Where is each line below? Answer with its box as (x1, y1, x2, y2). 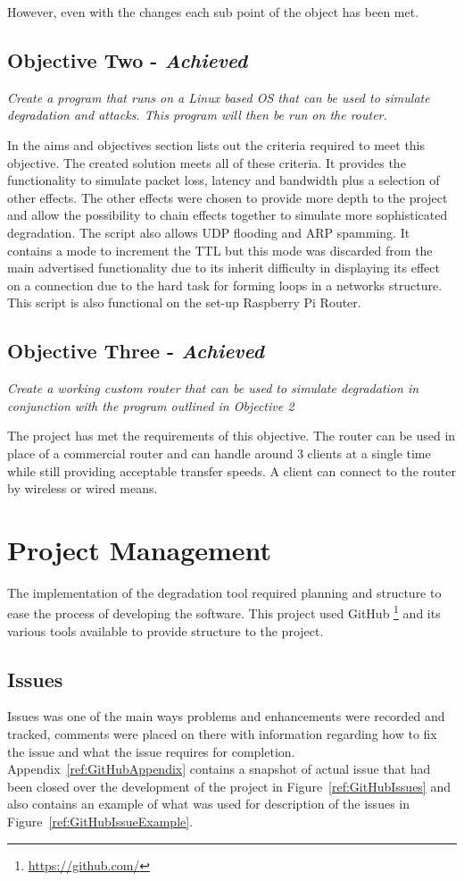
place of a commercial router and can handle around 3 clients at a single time (7, 443, 431, 462)
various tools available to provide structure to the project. (7, 621, 324, 640)
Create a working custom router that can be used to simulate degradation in (7, 379, 419, 398)
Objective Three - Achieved (7, 337, 264, 365)
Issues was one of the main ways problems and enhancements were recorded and (7, 707, 445, 726)
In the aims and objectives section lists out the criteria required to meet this (7, 135, 426, 154)
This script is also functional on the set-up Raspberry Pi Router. (7, 293, 361, 312)
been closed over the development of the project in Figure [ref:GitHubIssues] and (7, 776, 451, 795)
